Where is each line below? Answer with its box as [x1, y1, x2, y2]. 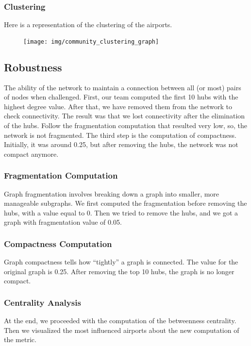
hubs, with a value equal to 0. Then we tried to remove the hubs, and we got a [4, 207, 238, 217]
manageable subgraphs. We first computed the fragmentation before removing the [4, 198, 247, 208]
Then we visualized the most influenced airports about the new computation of [4, 325, 239, 335]
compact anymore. [4, 148, 59, 159]
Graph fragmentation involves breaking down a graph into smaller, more [4, 188, 219, 198]
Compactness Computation [4, 237, 112, 249]
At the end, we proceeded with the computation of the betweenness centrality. [4, 315, 236, 326]
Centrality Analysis [4, 296, 81, 308]
